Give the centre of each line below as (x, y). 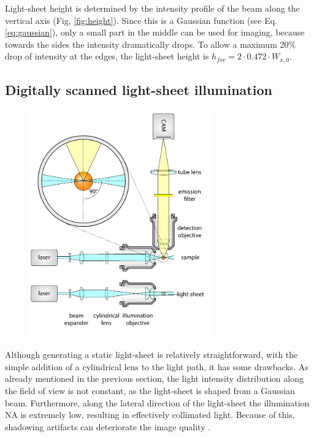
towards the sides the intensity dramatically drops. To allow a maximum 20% (151, 44)
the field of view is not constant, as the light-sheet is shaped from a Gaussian (150, 390)
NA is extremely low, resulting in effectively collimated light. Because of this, (150, 415)
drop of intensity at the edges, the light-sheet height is (107, 56)
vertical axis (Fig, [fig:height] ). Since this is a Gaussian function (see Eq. (141, 20)
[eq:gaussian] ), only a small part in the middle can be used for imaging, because (155, 32)
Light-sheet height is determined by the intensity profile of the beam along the (152, 8)
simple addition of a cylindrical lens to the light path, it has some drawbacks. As (157, 366)
